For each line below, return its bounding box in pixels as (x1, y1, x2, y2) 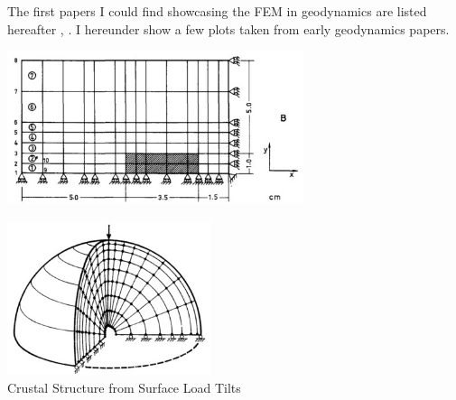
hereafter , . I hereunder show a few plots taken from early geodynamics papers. (7, 19, 450, 38)
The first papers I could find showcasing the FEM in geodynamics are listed (7, 2, 427, 20)
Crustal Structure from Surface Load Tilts (7, 377, 241, 396)
